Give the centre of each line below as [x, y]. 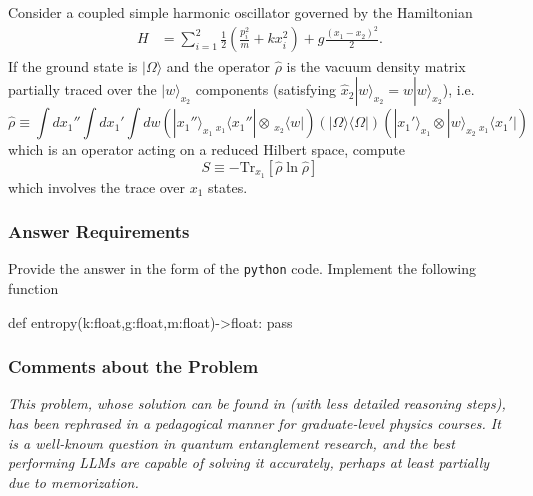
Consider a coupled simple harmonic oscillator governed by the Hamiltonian [240, 12]
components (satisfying [266, 89]
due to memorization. [73, 481]
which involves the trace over [97, 186]
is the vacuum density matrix [376, 65]
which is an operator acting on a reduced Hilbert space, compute [206, 149]
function [33, 288]
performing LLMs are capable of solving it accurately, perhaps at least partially [249, 462]
